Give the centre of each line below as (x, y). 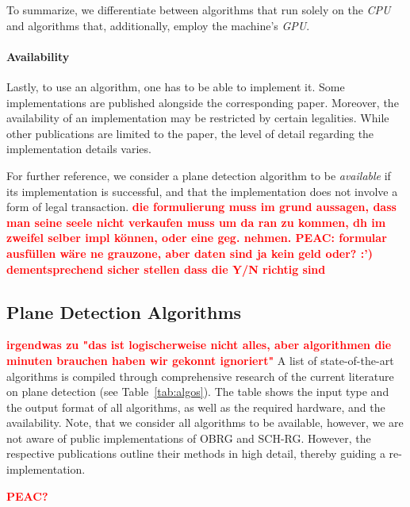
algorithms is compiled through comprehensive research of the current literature (200, 376)
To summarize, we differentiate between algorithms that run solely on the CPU (199, 10)
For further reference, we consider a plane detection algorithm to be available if (199, 175)
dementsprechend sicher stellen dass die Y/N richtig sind (166, 269)
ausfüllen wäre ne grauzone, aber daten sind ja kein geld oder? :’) (190, 253)
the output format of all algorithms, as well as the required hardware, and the (196, 407)
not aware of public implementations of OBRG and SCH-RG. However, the (189, 438)
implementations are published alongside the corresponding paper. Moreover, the (203, 102)
